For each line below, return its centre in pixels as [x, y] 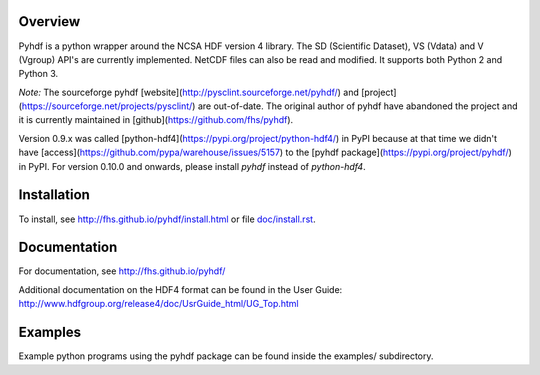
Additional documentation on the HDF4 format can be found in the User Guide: [180, 289]
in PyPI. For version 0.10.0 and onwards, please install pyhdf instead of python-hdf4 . [192, 166]
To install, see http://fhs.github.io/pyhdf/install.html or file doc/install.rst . [167, 219]
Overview [49, 21]
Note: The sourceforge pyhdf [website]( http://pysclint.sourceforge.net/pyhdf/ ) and [189, 92]
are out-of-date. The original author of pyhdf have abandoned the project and [358, 106]
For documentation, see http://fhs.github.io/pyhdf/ [122, 271]
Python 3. [38, 74]
